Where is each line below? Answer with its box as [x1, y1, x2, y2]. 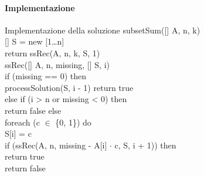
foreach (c [5, 116, 40, 128]
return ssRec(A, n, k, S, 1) [5, 46, 100, 59]
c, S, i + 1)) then [114, 138, 176, 151]
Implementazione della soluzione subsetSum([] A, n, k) [5, 23, 200, 36]
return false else [5, 104, 62, 116]
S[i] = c [5, 127, 32, 140]
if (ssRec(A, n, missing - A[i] [5, 138, 107, 151]
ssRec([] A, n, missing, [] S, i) [5, 58, 110, 70]
